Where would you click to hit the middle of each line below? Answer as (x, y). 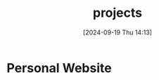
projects (117, 13)
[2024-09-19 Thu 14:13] (117, 32)
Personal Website (59, 68)
